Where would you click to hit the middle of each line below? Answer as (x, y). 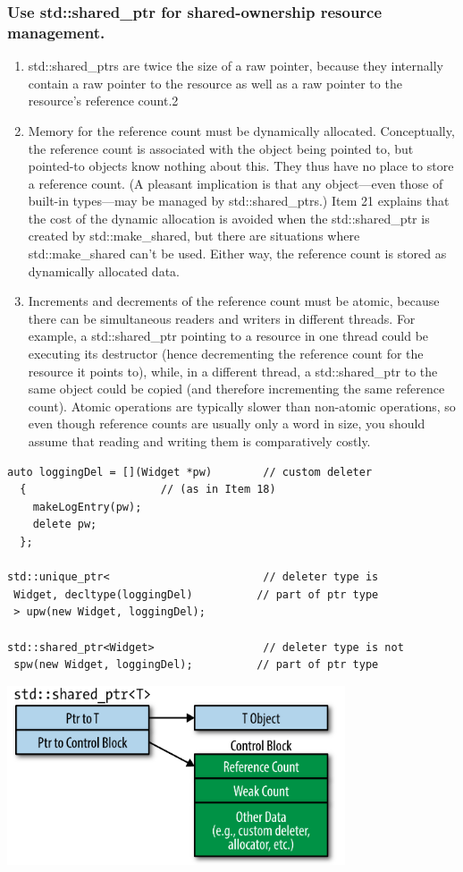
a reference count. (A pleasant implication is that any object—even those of (236, 183)
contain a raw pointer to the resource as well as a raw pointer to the (215, 83)
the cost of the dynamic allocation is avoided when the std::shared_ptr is (229, 218)
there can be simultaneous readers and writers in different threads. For (222, 318)
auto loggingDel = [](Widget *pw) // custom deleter (190, 472)
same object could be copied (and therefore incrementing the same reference (236, 389)
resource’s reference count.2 (103, 101)
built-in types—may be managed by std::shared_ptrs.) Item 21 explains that (239, 201)
